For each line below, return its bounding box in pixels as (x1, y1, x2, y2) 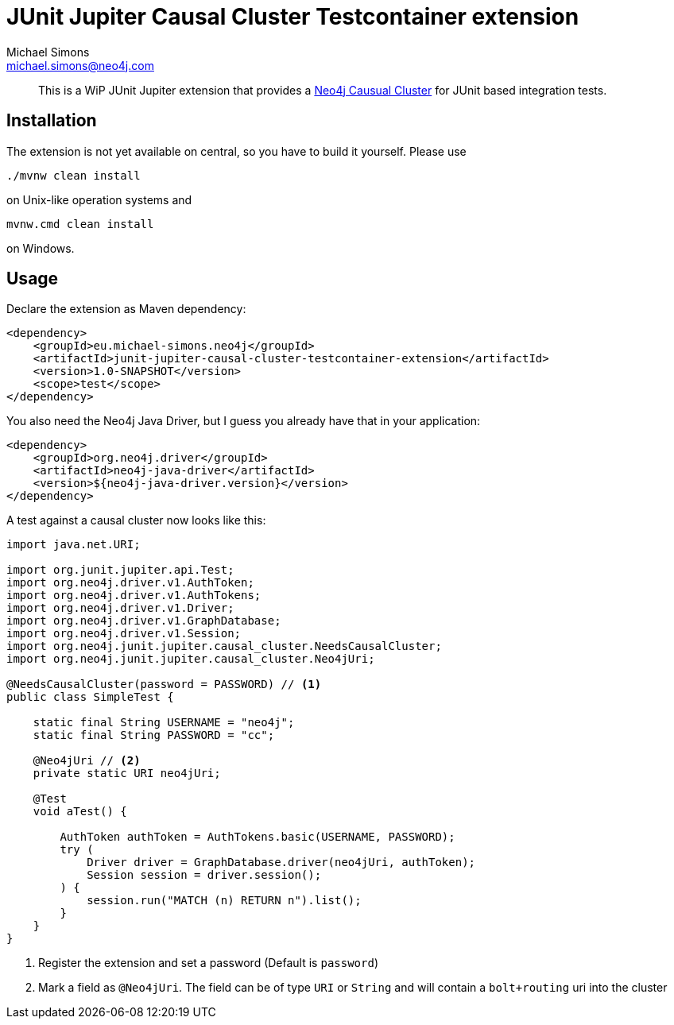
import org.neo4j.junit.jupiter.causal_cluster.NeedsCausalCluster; (6, 640, 442, 653)
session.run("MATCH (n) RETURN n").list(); (87, 894, 362, 907)
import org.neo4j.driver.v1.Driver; (6, 601, 234, 615)
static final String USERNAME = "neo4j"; (33, 716, 295, 729)
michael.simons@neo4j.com (6, 58, 154, 72)
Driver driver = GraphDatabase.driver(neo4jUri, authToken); (87, 856, 476, 869)
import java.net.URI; (6, 538, 141, 551)
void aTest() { (33, 805, 127, 818)
